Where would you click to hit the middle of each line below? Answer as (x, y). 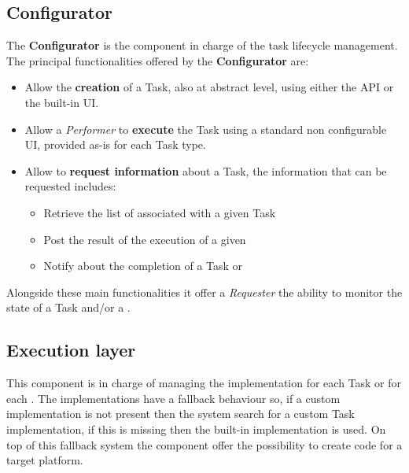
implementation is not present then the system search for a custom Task (181, 414)
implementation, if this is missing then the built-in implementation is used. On (196, 429)
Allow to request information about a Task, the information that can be (206, 170)
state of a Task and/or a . (68, 307)
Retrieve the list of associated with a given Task (160, 212)
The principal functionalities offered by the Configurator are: (158, 60)
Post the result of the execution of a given (145, 239)
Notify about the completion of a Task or (143, 266)
